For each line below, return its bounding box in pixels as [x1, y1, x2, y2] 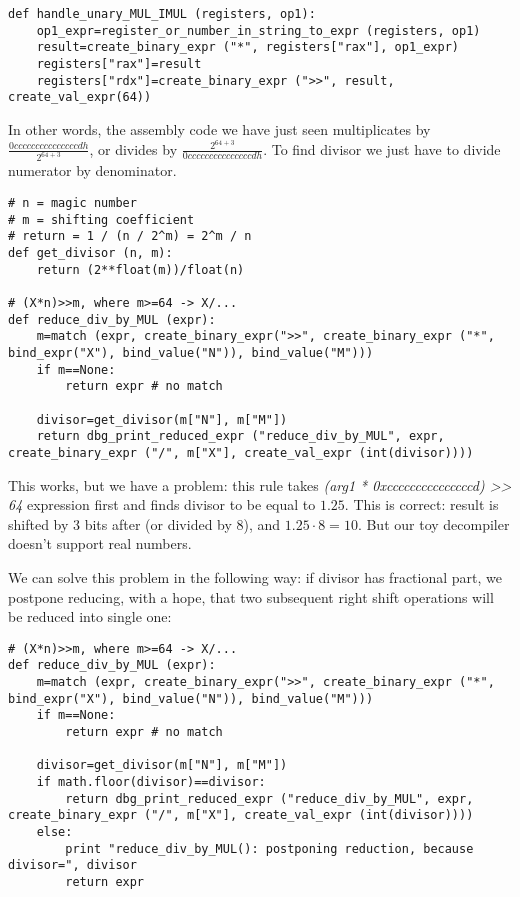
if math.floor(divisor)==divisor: [36, 774, 266, 789]
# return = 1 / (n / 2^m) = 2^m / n [8, 229, 252, 244]
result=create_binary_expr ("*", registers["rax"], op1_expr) [36, 40, 460, 55]
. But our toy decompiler [357, 513, 510, 534]
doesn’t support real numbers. [8, 533, 192, 554]
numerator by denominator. [8, 160, 177, 181]
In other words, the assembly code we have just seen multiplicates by [8, 118, 431, 139]
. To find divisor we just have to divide [263, 138, 501, 159]
